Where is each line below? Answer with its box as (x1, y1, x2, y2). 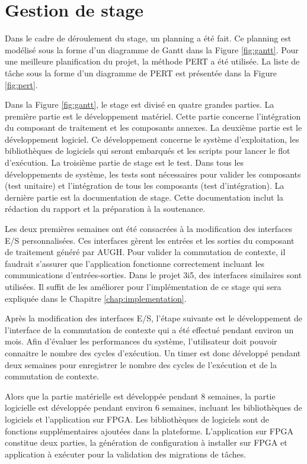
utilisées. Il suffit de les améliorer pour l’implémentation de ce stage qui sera (5, 281, 282, 292)
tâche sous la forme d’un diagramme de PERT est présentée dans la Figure (5, 66, 277, 79)
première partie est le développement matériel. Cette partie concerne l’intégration (5, 109, 301, 122)
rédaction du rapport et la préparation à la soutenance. (5, 202, 206, 215)
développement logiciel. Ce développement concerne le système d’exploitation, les (5, 133, 299, 145)
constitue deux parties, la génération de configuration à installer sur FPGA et (5, 436, 287, 449)
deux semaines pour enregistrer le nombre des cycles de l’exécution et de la (5, 358, 277, 370)
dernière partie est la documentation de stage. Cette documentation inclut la (5, 191, 284, 203)
